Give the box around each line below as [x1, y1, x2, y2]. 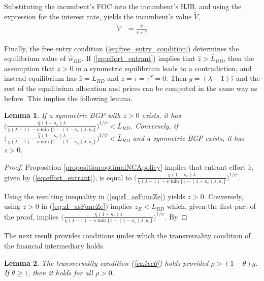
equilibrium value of [4, 53, 66, 64]
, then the [223, 53, 254, 64]
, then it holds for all [27, 267, 93, 278]
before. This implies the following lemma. [4, 92, 133, 103]
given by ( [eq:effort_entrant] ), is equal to [4, 172, 132, 182]
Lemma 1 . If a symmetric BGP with [4, 110, 121, 120]
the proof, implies [4, 211, 59, 222]
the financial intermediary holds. [4, 240, 105, 251]
